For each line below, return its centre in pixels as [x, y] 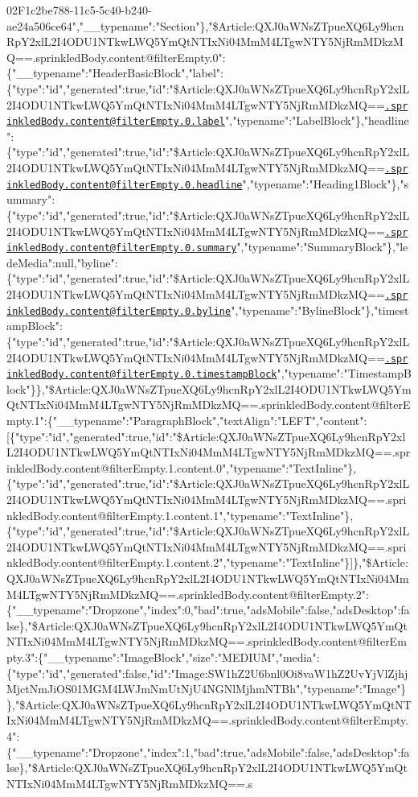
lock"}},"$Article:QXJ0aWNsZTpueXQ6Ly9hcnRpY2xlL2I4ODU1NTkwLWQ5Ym [209, 388]
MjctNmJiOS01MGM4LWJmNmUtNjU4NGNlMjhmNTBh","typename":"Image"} [207, 689]
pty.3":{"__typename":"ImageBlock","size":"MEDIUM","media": [163, 657]
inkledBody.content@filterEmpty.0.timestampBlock [142, 375]
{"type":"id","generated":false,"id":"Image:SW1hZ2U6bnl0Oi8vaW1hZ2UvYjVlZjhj [207, 673]
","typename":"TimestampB [344, 373]
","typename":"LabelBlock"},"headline [317, 120]
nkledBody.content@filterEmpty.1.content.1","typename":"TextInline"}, [180, 515]
